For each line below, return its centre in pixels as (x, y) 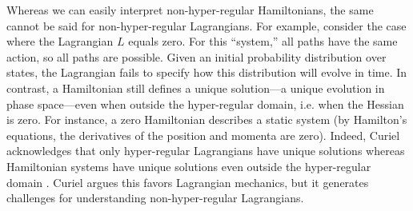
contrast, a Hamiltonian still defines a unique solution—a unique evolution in (196, 88)
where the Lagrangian (60, 41)
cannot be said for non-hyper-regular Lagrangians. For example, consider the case (206, 25)
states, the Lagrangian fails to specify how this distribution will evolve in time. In (207, 72)
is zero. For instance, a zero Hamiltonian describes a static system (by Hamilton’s (207, 119)
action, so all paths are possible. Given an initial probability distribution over (196, 56)
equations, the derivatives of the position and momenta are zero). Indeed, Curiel (203, 135)
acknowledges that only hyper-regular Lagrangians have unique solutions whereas (206, 151)
